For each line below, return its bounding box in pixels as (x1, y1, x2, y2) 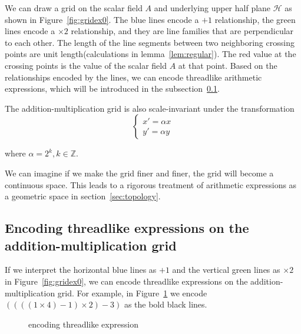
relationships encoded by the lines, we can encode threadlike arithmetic (5, 71, 262, 83)
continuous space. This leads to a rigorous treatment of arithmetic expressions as (5, 178, 297, 191)
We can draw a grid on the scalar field (5, 2, 143, 14)
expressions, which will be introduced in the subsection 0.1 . (5, 82, 220, 95)
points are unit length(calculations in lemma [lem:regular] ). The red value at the (5, 48, 296, 60)
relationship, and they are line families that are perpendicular (71, 25, 294, 37)
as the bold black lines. (124, 298, 207, 310)
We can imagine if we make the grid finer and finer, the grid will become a (5, 166, 274, 179)
